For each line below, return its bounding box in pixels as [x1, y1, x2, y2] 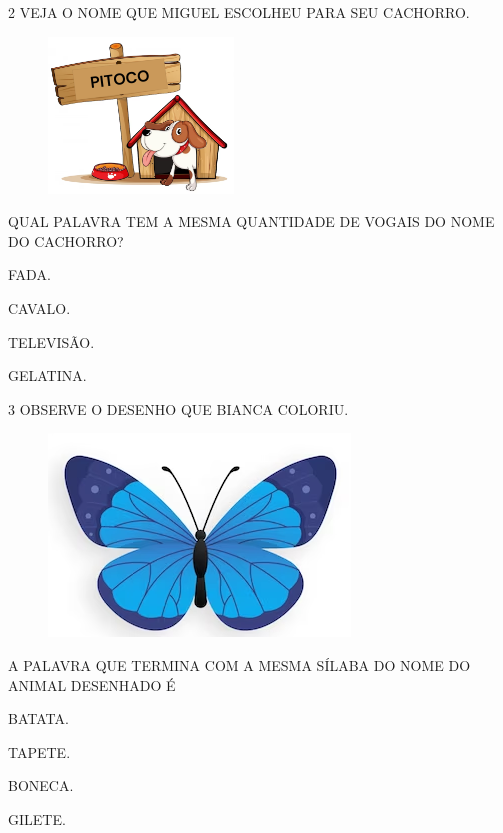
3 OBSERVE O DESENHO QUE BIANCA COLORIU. [8, 398, 349, 419]
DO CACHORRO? [8, 230, 124, 251]
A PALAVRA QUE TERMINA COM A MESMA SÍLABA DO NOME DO [8, 654, 471, 675]
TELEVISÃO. [8, 331, 95, 352]
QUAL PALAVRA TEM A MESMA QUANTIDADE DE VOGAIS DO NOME [8, 211, 495, 232]
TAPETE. [8, 741, 71, 762]
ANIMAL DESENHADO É [8, 674, 176, 695]
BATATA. [8, 708, 69, 729]
